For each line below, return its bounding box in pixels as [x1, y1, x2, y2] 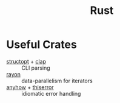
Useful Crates [6, 38, 77, 51]
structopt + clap [6, 58, 47, 65]
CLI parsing [21, 64, 50, 71]
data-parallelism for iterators [21, 77, 93, 84]
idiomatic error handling [21, 90, 81, 97]
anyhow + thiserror [6, 83, 54, 91]
